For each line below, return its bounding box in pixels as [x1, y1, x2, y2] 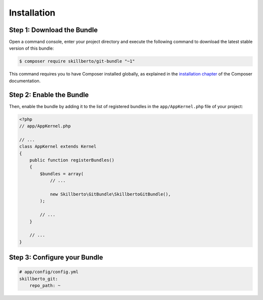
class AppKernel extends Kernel [19, 144, 97, 150]
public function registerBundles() [29, 157, 114, 163]
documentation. [9, 78, 41, 84]
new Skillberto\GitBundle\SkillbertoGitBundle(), [50, 191, 171, 197]
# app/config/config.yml [19, 269, 79, 275]
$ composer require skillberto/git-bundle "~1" [19, 58, 135, 64]
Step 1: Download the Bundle [9, 26, 98, 34]
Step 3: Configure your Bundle [9, 253, 103, 262]
